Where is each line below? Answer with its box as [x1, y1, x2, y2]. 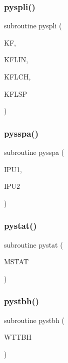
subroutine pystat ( [4, 239, 63, 250]
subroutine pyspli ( [4, 20, 62, 31]
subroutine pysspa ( [4, 147, 64, 157]
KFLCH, [4, 71, 31, 82]
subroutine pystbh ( [4, 314, 64, 325]
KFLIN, [4, 54, 28, 65]
